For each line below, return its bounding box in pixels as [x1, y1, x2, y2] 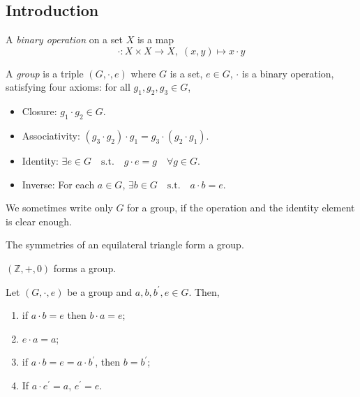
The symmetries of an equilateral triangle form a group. [6, 237, 244, 252]
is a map [137, 32, 174, 47]
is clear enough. [6, 214, 73, 228]
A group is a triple [6, 66, 84, 80]
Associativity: [22, 128, 80, 142]
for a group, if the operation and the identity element [127, 200, 355, 215]
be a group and [67, 284, 133, 299]
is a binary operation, [241, 66, 334, 80]
